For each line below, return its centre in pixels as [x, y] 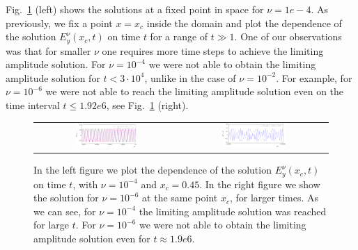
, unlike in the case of [190, 77]
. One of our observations [288, 36]
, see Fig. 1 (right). [147, 105]
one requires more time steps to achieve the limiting [213, 50]
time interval [33, 105]
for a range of [179, 36]
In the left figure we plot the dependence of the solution [153, 170]
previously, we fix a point [59, 23]
